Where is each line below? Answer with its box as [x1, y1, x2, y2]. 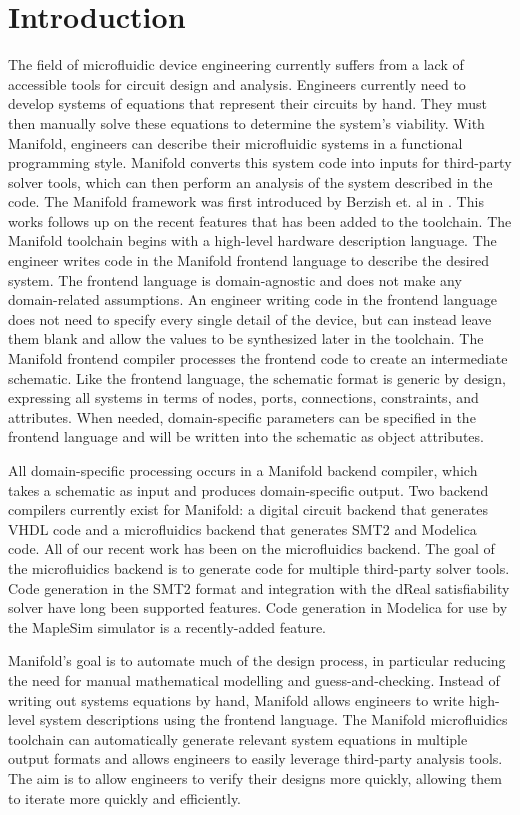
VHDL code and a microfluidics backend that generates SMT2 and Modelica [8, 518, 477, 539]
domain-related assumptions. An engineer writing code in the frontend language [8, 289, 497, 310]
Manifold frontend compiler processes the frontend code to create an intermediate [8, 348, 508, 369]
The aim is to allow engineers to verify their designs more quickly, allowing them [8, 767, 502, 788]
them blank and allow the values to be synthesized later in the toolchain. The [8, 328, 484, 349]
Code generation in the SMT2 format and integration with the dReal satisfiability [8, 577, 510, 598]
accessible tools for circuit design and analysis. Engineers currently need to [8, 73, 466, 94]
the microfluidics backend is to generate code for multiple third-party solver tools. [8, 557, 510, 578]
